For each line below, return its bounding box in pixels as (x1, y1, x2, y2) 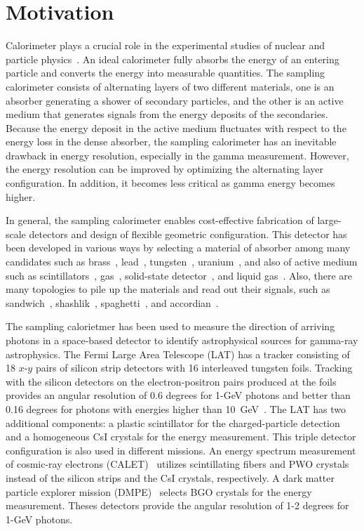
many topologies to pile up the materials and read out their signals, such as (6, 282, 330, 296)
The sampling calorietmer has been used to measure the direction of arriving (6, 319, 335, 334)
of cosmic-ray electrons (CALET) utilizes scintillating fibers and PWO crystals (6, 457, 349, 471)
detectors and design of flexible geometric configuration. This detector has (29, 226, 347, 241)
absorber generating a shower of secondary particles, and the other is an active (6, 93, 344, 107)
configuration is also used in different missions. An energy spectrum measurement (6, 442, 356, 457)
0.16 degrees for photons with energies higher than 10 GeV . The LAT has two (6, 401, 346, 416)
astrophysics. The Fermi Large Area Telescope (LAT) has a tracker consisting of (6, 346, 350, 361)
